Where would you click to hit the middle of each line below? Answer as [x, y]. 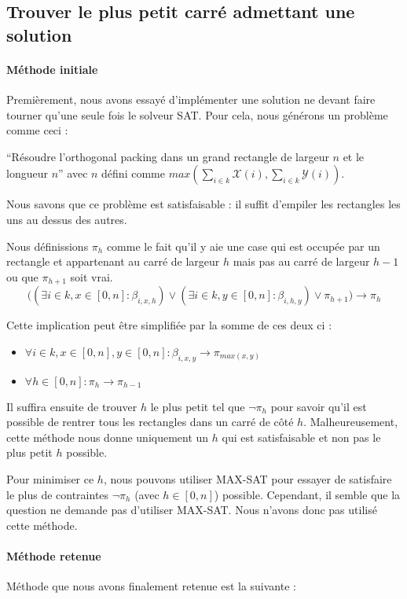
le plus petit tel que [198, 406]
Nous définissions [48, 246]
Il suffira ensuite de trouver [72, 406]
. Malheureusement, [351, 422]
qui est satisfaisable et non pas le [301, 437]
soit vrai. [92, 276]
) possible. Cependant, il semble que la [307, 494]
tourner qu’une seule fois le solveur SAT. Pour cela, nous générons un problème [197, 114]
